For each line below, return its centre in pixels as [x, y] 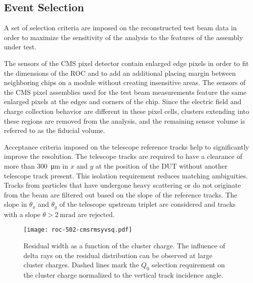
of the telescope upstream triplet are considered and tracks [148, 204]
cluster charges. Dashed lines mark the [81, 265]
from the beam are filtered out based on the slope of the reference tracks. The [121, 194]
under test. [20, 47]
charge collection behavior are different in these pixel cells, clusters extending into [126, 111]
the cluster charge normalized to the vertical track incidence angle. [124, 274]
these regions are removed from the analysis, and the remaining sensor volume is [125, 120]
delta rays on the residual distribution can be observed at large [118, 255]
